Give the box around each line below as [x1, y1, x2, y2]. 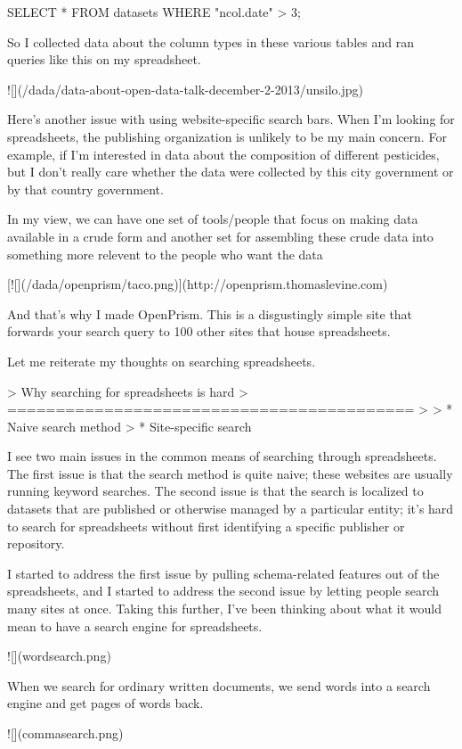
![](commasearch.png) [7, 724, 124, 742]
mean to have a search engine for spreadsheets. [7, 616, 263, 635]
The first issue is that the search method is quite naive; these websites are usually [7, 464, 453, 482]
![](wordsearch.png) [7, 646, 111, 665]
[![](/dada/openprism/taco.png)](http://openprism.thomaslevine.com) [7, 275, 388, 293]
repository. [7, 534, 65, 553]
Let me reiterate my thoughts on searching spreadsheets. [7, 351, 316, 370]
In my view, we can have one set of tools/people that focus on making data [7, 210, 418, 228]
